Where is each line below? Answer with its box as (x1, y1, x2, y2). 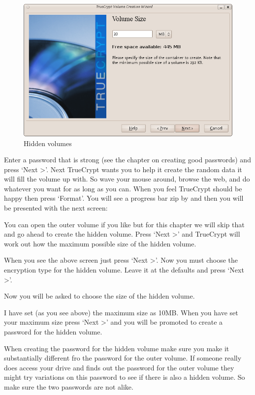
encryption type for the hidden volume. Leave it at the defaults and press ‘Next (4, 265, 244, 275)
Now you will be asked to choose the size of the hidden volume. (4, 291, 195, 301)
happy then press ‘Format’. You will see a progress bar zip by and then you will (4, 193, 244, 203)
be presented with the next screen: (4, 203, 108, 213)
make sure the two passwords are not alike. (4, 381, 133, 392)
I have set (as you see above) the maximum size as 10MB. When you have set (4, 307, 238, 317)
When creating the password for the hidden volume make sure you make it (4, 343, 229, 353)
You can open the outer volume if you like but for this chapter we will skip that (4, 219, 245, 229)
